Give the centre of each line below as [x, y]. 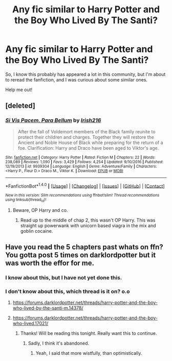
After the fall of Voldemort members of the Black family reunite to [87, 131]
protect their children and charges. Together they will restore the [86, 137]
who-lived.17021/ [30, 324]
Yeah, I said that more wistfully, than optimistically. [89, 353]
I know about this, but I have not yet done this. [64, 277]
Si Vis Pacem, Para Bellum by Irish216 [53, 121]
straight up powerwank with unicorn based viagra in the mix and [88, 225]
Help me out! [19, 89]
